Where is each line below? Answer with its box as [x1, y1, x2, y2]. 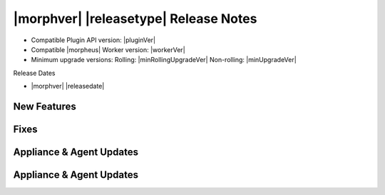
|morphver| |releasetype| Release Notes [13, 11, 257, 26]
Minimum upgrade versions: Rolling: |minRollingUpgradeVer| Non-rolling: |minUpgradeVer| [31, 56, 297, 64]
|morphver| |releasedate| [31, 82, 105, 91]
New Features [13, 100, 76, 112]
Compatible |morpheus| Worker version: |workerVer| [31, 45, 185, 54]
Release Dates [13, 69, 56, 77]
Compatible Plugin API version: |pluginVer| [31, 36, 156, 44]
